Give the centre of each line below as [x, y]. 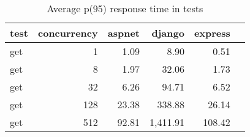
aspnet [123, 33]
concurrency [68, 33]
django [168, 33]
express [212, 33]
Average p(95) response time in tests [125, 8]
